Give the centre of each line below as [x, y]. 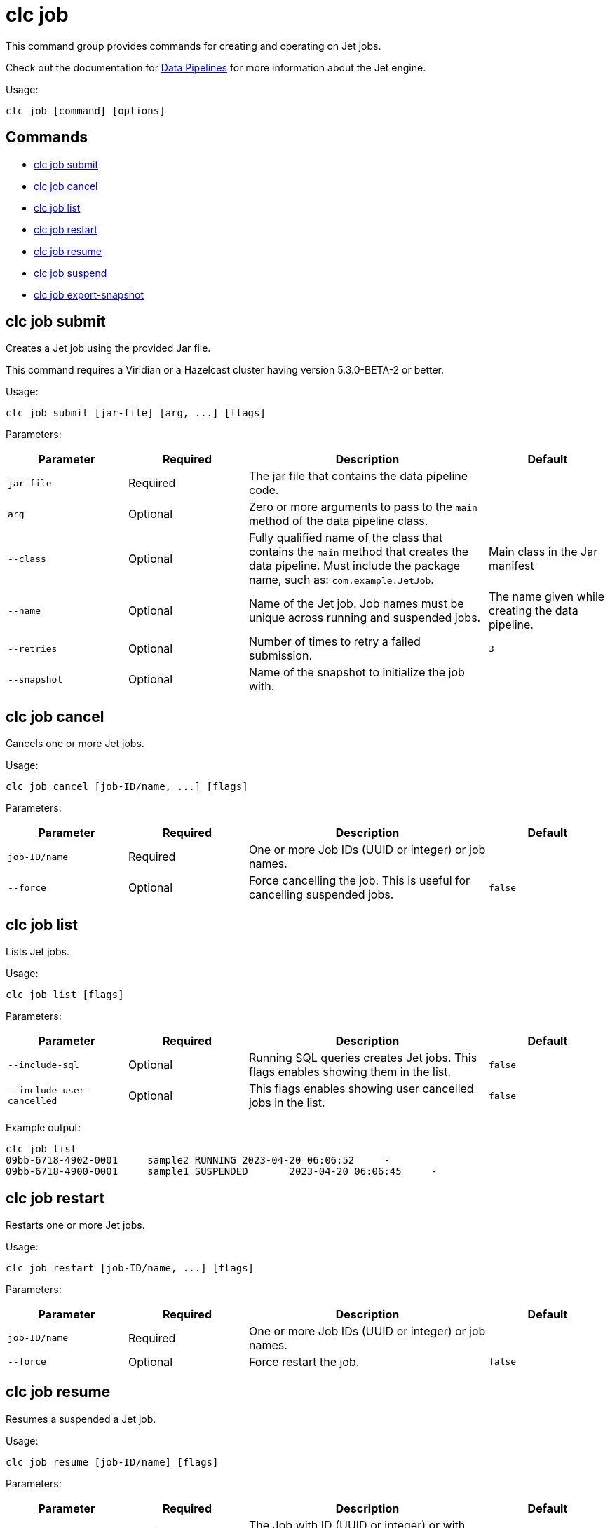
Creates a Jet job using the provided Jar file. [108, 348]
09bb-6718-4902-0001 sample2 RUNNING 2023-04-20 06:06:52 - [198, 1160]
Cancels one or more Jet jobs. [75, 744]
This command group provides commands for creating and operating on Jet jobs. [194, 46]
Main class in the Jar [543, 552]
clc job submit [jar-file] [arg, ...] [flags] [136, 413]
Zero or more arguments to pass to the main [363, 507]
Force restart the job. [304, 1362]
